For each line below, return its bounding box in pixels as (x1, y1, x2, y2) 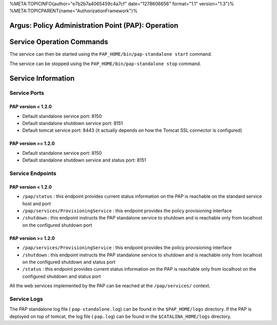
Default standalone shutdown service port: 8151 (22, 120, 123, 127)
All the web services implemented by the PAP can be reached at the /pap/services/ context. (9, 282, 210, 289)
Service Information (9, 74, 75, 83)
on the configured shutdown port (22, 222, 92, 228)
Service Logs (9, 295, 43, 302)
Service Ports (9, 90, 45, 97)
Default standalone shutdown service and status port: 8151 (22, 157, 146, 164)
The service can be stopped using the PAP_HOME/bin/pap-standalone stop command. (9, 60, 201, 67)
